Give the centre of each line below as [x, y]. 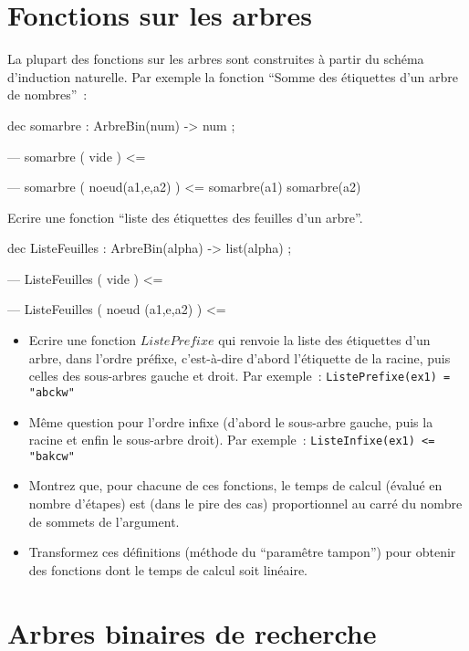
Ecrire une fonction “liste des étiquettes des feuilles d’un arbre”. [185, 217]
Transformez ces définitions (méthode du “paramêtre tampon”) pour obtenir [242, 552]
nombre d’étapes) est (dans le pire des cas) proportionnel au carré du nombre [245, 504]
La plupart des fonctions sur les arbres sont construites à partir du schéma [216, 59]
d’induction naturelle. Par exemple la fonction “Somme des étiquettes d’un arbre [233, 76]
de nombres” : [47, 94]
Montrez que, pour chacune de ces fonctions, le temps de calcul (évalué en [235, 485]
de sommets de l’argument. [104, 521]
